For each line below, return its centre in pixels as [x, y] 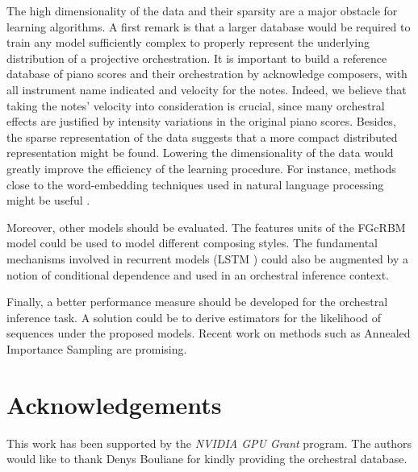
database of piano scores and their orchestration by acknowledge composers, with [207, 74]
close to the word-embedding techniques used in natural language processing [195, 184]
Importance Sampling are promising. [97, 348]
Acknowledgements [114, 404]
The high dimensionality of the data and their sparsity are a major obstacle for [202, 10]
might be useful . [48, 200]
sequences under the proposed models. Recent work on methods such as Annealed [209, 333]
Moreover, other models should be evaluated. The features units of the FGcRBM [206, 227]
